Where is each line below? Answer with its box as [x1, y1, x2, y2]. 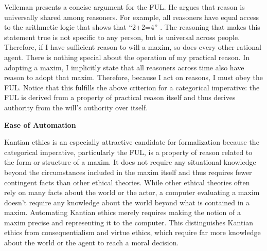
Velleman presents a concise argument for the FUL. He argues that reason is [4, 2, 245, 12]
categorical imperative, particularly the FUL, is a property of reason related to [4, 146, 253, 157]
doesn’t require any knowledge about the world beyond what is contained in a [4, 197, 250, 207]
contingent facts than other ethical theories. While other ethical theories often [4, 177, 250, 187]
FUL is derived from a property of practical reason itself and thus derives [4, 92, 236, 103]
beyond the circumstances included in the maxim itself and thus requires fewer [4, 166, 252, 177]
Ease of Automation [4, 119, 76, 130]
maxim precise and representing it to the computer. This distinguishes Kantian [4, 217, 254, 227]
